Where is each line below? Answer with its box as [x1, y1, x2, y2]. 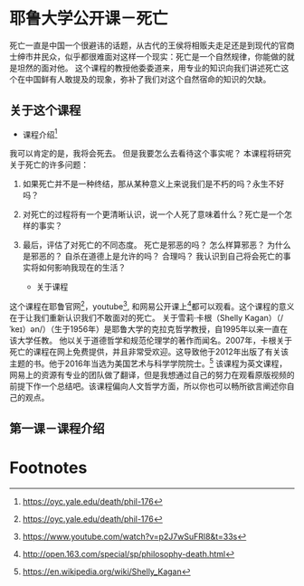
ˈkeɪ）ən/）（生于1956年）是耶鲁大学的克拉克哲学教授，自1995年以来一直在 [9, 324, 289, 335]
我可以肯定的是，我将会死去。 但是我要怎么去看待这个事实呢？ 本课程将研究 [9, 148, 291, 159]
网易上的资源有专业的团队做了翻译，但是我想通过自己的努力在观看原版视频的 [9, 369, 295, 380]
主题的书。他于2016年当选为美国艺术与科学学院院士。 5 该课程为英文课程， [9, 356, 288, 369]
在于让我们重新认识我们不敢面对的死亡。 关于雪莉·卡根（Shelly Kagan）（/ [9, 313, 284, 324]
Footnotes [9, 458, 88, 478]
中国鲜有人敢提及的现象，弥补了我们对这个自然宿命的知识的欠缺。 [24, 73, 271, 84]
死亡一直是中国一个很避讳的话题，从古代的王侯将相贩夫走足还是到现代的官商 [9, 40, 295, 51]
